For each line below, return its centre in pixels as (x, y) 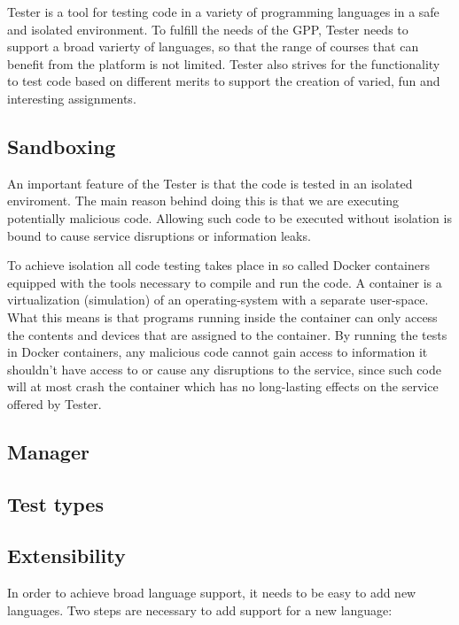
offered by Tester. (54, 403)
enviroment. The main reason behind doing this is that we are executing (203, 201)
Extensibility (66, 556)
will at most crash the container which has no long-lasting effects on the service (223, 386)
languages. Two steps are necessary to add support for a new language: (200, 610)
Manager (48, 451)
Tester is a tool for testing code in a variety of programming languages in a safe (223, 12)
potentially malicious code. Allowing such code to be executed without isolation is (229, 217)
